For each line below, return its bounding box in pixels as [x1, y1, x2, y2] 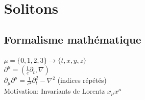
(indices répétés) [57, 75, 107, 85]
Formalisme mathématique [4, 31, 142, 47]
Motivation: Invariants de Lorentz [4, 85, 105, 96]
